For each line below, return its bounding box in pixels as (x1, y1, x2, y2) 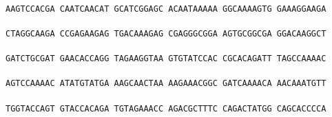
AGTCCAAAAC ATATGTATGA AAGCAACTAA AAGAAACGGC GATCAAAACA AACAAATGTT (6, 78, 326, 89)
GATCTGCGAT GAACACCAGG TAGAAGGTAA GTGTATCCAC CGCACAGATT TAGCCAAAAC (6, 54, 326, 64)
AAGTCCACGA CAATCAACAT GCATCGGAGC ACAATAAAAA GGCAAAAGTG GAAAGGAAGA (6, 3, 326, 14)
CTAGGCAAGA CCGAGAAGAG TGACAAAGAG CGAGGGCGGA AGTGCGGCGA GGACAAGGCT (6, 28, 326, 39)
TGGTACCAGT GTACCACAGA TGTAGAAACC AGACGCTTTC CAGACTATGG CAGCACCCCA (6, 103, 326, 114)
